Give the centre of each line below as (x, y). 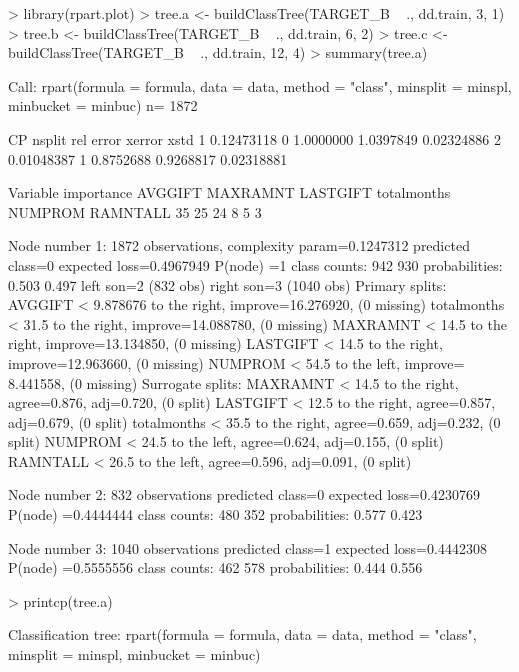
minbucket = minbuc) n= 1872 (103, 105)
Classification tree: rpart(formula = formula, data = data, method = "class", (242, 634)
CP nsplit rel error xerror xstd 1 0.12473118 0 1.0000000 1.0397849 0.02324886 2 (254, 138)
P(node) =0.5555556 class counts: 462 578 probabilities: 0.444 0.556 (215, 567)
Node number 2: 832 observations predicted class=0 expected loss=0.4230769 (244, 494)
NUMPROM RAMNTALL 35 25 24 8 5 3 (135, 211)
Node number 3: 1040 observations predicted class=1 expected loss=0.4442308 (247, 547)
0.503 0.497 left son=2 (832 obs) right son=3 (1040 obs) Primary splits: (227, 284)
